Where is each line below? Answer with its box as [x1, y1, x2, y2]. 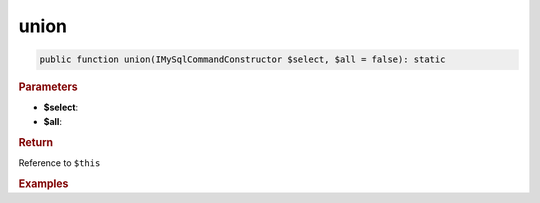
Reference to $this [18, 156, 101, 169]
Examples [18, 176, 69, 190]
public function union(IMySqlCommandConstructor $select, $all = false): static [39, 54, 446, 65]
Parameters [18, 80, 79, 94]
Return [18, 135, 54, 149]
